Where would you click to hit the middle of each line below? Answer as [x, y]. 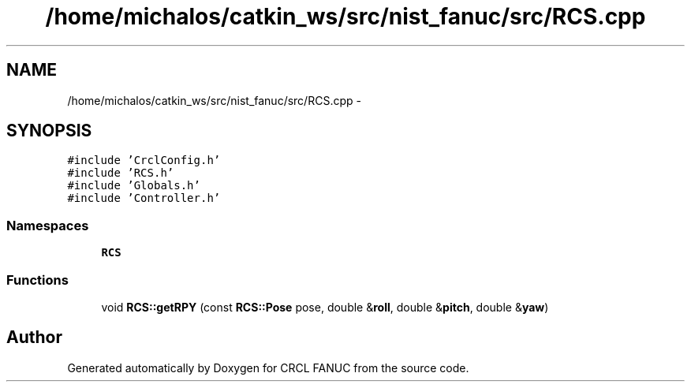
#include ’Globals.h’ [134, 186]
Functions [37, 280]
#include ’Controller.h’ [144, 198]
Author [34, 338]
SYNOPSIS [49, 131]
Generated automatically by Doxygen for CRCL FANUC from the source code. [268, 367]
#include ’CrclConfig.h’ [144, 160]
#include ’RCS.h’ [121, 173]
